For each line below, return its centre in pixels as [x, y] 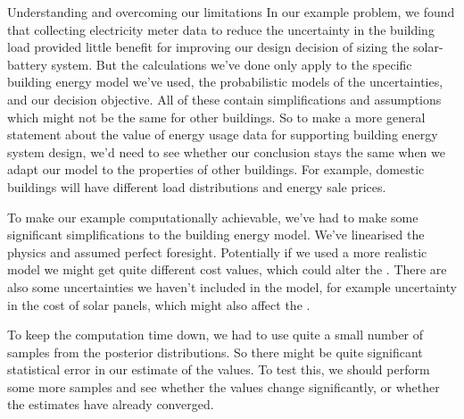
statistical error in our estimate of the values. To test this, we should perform [219, 369]
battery [27, 64]
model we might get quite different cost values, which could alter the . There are [227, 269]
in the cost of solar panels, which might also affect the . [159, 304]
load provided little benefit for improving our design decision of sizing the [208, 47]
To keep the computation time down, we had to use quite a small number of [215, 335]
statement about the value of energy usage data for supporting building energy [223, 134]
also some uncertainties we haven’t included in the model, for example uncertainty [232, 286]
